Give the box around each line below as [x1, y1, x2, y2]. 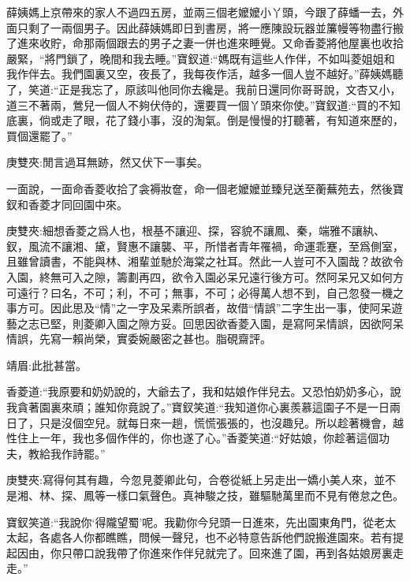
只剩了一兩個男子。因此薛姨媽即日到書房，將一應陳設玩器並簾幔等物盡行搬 [17, 19, 404, 35]
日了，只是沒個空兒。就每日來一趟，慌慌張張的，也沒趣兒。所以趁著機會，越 [6, 414, 404, 430]
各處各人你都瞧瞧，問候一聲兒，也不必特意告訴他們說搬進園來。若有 [39, 529, 393, 546]
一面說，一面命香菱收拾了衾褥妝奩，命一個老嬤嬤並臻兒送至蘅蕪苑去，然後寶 [6, 180, 404, 196]
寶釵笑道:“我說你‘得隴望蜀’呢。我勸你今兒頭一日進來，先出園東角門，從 [6, 513, 375, 530]
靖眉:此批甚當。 [6, 356, 87, 373]
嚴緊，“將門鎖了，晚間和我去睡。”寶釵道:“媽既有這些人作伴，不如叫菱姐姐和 [6, 50, 395, 66]
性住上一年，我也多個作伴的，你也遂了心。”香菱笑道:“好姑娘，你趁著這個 [6, 430, 379, 446]
